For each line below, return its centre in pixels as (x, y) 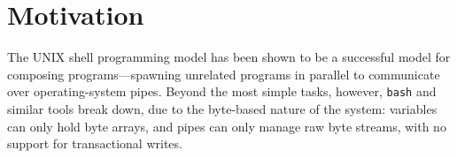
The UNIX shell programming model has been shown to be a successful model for (229, 57)
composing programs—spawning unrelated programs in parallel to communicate (224, 74)
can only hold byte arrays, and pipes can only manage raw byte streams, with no (227, 126)
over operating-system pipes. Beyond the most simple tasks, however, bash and (222, 91)
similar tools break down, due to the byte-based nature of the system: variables (222, 108)
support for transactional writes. (95, 143)
